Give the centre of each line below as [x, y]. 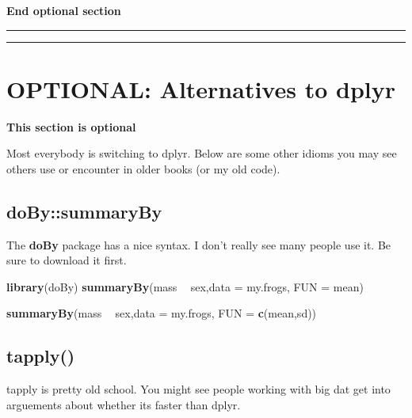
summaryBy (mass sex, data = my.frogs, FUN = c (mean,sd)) [162, 313]
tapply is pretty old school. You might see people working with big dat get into [198, 389]
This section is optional [71, 126]
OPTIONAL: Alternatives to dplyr [201, 88]
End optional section [64, 10]
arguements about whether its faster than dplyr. [124, 404]
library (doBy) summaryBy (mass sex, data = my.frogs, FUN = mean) [185, 286]
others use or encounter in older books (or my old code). [143, 168]
